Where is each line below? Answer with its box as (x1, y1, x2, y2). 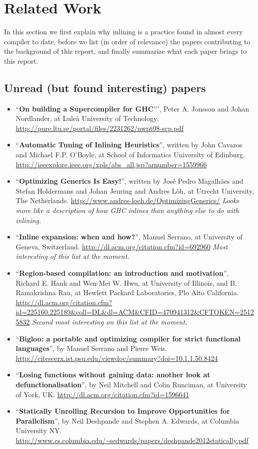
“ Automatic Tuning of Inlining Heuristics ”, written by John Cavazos (15, 139, 243, 150)
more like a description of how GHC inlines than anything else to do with (15, 205, 239, 216)
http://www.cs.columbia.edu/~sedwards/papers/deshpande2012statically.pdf (15, 435, 249, 445)
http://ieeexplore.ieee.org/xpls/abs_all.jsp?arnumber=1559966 (15, 159, 207, 169)
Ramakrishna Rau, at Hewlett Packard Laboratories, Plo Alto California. (15, 287, 239, 298)
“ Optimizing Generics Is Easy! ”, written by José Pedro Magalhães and (15, 176, 244, 186)
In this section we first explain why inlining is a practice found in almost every (4, 26, 243, 37)
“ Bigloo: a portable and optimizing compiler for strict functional (15, 333, 241, 343)
